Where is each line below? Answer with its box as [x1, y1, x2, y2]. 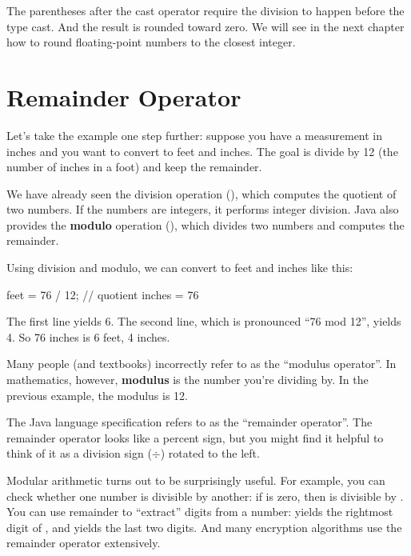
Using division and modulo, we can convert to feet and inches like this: [6, 259, 353, 276]
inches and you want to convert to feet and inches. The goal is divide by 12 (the [6, 142, 398, 159]
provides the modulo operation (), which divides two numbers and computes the [6, 216, 405, 233]
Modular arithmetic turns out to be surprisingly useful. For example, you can [6, 472, 385, 488]
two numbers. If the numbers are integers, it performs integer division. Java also [6, 201, 399, 218]
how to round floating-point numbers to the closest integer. [6, 34, 296, 50]
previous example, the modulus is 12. [6, 386, 188, 403]
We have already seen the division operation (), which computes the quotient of [6, 185, 397, 202]
